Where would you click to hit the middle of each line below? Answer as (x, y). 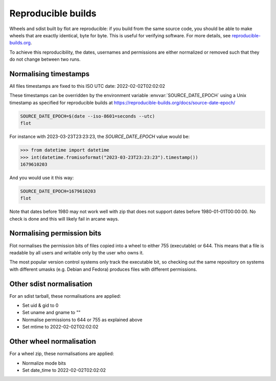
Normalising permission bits (55, 233)
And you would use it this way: (42, 177)
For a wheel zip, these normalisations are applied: (62, 354)
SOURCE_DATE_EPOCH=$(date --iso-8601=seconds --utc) (88, 116)
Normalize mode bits (44, 363)
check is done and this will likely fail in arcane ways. (64, 219)
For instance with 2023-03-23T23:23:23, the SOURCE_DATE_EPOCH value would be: (100, 137)
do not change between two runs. (45, 59)
